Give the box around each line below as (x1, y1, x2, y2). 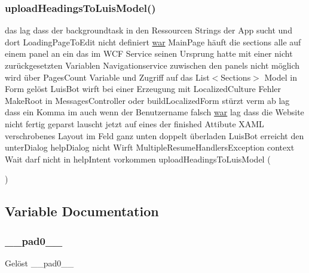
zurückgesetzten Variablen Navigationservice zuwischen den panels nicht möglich (5, 59, 300, 71)
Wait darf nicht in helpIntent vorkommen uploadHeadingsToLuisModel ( (5, 152, 271, 165)
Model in (264, 70, 297, 83)
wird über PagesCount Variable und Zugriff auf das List (5, 70, 210, 83)
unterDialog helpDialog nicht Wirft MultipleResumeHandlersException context (5, 141, 295, 154)
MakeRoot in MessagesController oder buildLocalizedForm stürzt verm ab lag (5, 94, 290, 106)
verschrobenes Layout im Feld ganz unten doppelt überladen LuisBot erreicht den (5, 129, 304, 142)
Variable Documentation (5, 202, 159, 220)
